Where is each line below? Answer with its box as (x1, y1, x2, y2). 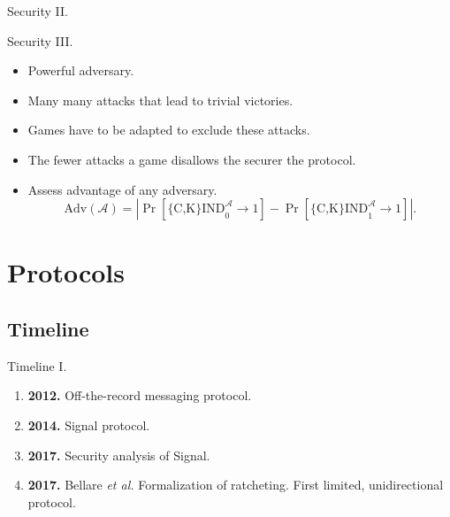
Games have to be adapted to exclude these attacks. (27, 120, 310, 139)
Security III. (7, 31, 73, 50)
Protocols (7, 254, 125, 290)
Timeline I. (7, 356, 67, 374)
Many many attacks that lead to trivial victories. (27, 90, 294, 109)
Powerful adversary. (27, 61, 134, 80)
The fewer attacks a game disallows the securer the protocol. (27, 150, 356, 168)
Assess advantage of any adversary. (27, 180, 217, 198)
